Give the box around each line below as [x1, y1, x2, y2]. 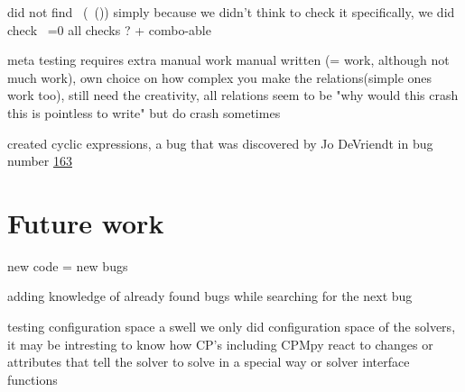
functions [7, 369, 58, 388]
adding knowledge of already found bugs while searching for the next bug [7, 287, 413, 305]
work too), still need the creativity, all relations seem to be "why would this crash [7, 86, 459, 105]
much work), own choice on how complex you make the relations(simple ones [7, 68, 432, 87]
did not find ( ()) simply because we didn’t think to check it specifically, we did [7, 3, 455, 21]
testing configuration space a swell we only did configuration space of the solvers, [7, 317, 456, 336]
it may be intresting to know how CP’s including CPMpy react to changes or [7, 334, 433, 353]
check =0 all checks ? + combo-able [7, 20, 211, 39]
